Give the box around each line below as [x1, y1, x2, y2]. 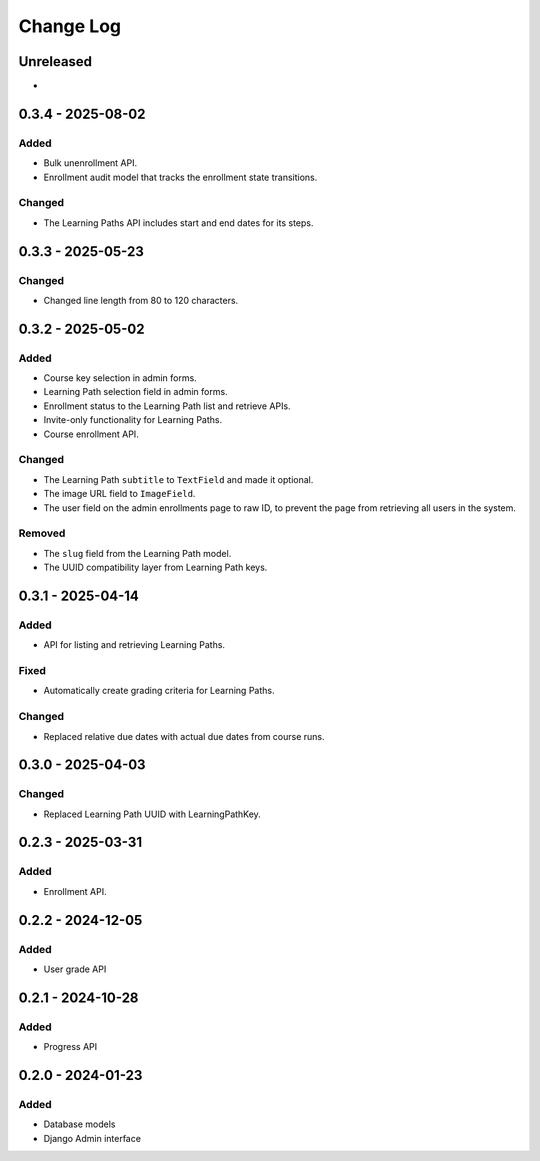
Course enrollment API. [43, 428, 139, 440]
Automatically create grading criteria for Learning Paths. [43, 685, 275, 697]
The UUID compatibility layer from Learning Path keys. [43, 561, 268, 574]
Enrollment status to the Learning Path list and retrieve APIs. [43, 400, 291, 412]
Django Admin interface [43, 1132, 142, 1144]
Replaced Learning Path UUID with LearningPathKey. [43, 808, 262, 820]
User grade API [43, 963, 107, 975]
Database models [43, 1118, 116, 1130]
